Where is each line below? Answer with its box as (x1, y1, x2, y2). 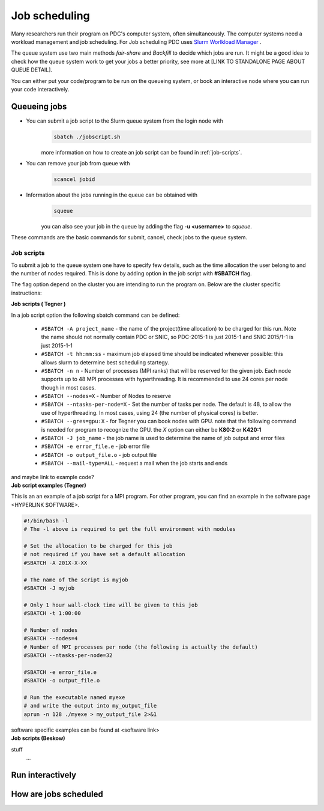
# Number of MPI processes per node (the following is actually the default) (23, 643, 258, 650)
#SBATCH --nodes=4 (23, 635, 78, 642)
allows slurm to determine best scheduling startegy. (41, 358, 169, 366)
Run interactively (11, 770, 77, 780)
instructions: (11, 289, 42, 296)
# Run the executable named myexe (23, 694, 125, 700)
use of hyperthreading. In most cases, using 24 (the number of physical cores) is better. (41, 409, 259, 416)
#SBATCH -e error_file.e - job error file (41, 442, 150, 450)
